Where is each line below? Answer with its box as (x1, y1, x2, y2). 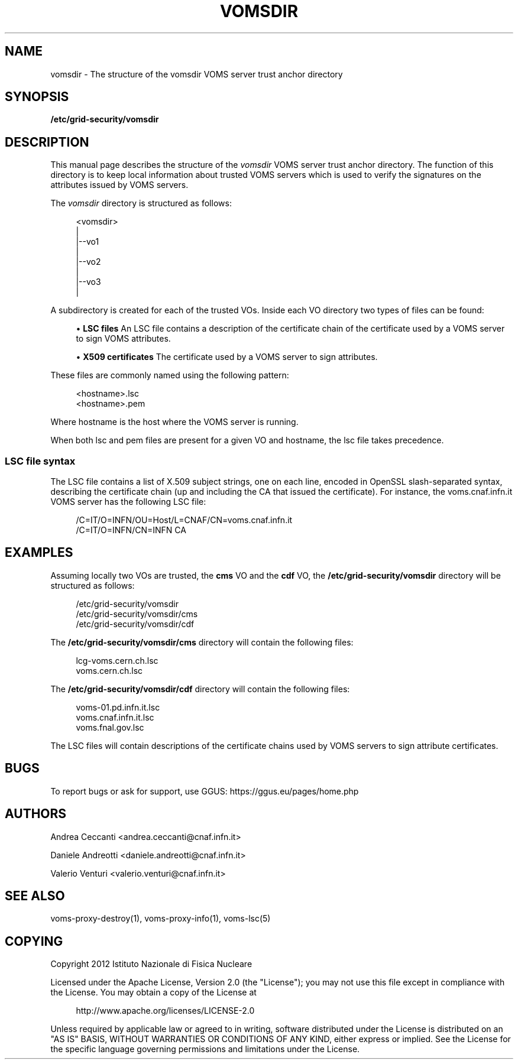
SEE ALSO (5, 888, 65, 903)
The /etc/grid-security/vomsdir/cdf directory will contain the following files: (50, 683, 350, 694)
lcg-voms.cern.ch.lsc (76, 655, 158, 666)
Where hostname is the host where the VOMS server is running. (50, 417, 299, 427)
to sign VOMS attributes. (76, 333, 171, 344)
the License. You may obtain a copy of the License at (50, 987, 257, 998)
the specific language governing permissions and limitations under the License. (50, 1044, 360, 1055)
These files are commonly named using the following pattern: (50, 370, 289, 381)
